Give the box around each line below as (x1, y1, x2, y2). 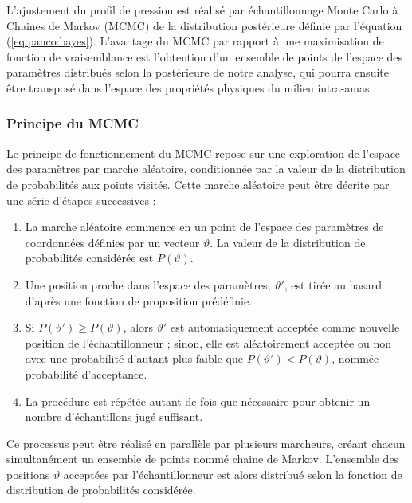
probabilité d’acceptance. (25, 365, 147, 382)
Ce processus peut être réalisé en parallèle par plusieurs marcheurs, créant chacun (6, 434, 406, 451)
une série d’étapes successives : (6, 191, 156, 208)
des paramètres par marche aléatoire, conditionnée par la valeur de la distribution (6, 160, 406, 177)
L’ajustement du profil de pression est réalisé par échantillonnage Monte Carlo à (6, 2, 398, 18)
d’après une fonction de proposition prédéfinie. (25, 292, 253, 308)
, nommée (332, 350, 379, 367)
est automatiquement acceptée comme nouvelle (171, 319, 400, 336)
